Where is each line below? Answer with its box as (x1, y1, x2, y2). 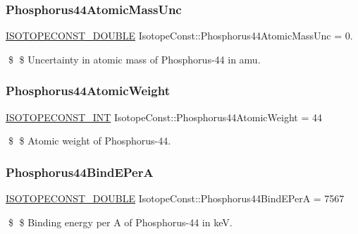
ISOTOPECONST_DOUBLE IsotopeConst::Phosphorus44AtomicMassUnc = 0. (6, 28, 353, 43)
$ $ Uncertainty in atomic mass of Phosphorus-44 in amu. (8, 51, 261, 66)
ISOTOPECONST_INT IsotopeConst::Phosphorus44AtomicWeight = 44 (6, 109, 322, 124)
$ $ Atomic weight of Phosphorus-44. (8, 133, 171, 148)
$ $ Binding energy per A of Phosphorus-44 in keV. (8, 214, 233, 229)
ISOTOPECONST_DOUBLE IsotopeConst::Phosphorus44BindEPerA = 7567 (6, 191, 345, 206)
